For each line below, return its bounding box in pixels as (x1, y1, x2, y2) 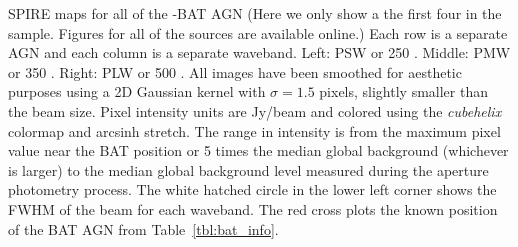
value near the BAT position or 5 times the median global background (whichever (8, 140, 509, 161)
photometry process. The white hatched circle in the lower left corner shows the (8, 179, 497, 200)
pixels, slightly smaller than (319, 81, 488, 102)
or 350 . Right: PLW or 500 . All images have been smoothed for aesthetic (8, 61, 462, 82)
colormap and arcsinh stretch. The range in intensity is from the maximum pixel (8, 120, 501, 141)
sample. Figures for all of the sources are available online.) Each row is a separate (8, 22, 508, 43)
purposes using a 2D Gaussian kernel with (8, 81, 266, 102)
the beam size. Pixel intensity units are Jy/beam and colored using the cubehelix (8, 100, 502, 121)
